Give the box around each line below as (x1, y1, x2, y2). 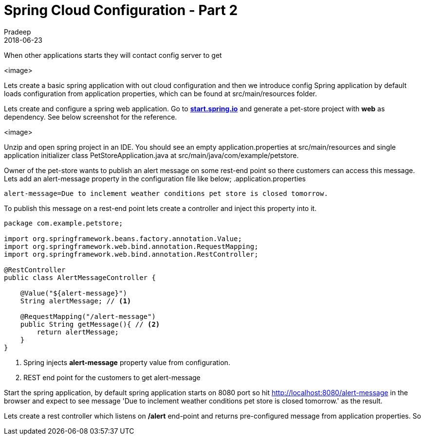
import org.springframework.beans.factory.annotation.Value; (4, 234, 242, 243)
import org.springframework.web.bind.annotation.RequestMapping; (4, 242, 259, 250)
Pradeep (4, 27, 31, 36)
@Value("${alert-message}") (20, 289, 127, 297)
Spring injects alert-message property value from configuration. (23, 358, 230, 367)
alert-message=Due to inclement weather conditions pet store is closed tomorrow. (4, 189, 328, 197)
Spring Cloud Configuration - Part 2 (4, 2, 238, 18)
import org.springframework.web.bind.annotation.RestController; (4, 250, 259, 258)
